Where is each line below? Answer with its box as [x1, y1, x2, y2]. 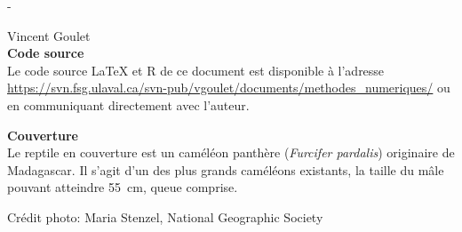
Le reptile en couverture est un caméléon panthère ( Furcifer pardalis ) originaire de [7, 143, 455, 162]
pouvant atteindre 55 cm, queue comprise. [7, 178, 238, 196]
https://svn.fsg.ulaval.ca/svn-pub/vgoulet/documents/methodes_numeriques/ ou [7, 78, 450, 97]
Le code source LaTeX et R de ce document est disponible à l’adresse [7, 60, 385, 79]
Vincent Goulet [7, 26, 91, 44]
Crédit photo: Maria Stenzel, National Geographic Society [7, 207, 323, 226]
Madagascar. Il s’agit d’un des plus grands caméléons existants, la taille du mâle [7, 160, 444, 179]
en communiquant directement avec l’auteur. [7, 95, 250, 114]
